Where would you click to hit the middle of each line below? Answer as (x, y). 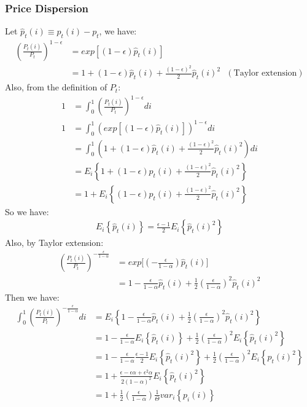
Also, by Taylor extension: (54, 243)
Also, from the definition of (56, 87)
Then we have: (32, 297)
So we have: (27, 211)
